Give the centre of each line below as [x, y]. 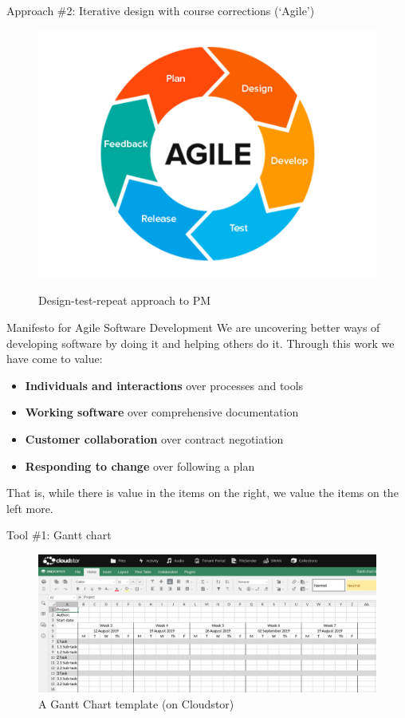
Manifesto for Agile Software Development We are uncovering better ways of [193, 327]
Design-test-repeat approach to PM [125, 300]
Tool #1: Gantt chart [59, 535]
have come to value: [55, 359]
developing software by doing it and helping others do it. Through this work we [201, 343]
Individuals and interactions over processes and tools [164, 385]
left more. [30, 508]
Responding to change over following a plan [140, 466]
